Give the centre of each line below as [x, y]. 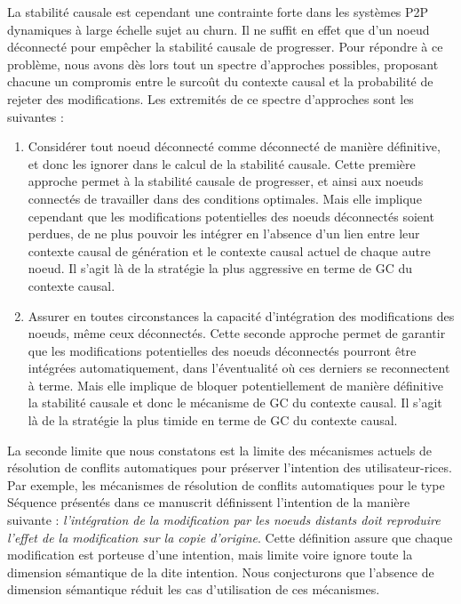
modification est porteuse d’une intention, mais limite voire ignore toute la [210, 555]
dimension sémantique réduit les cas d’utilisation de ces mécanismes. [194, 589]
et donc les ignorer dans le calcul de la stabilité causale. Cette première [222, 163]
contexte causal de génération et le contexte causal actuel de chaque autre [229, 250]
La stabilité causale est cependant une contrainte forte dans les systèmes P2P [218, 12]
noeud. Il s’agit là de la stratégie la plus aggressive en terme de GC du [220, 268]
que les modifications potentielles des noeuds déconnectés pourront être [222, 350]
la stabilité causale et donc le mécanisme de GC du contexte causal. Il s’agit [235, 403]
